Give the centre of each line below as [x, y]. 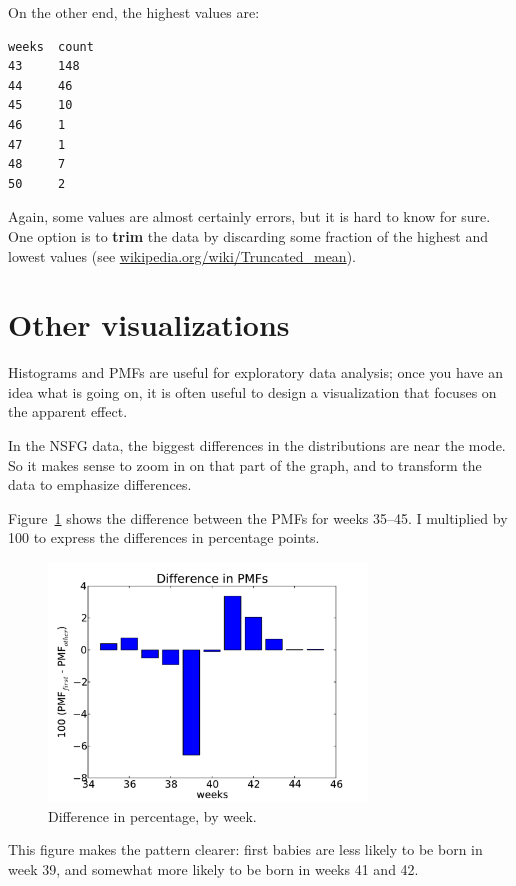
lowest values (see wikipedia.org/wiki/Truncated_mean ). [182, 255]
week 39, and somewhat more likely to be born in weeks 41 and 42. [213, 868]
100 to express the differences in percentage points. [164, 537]
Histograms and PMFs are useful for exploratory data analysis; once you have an [255, 372]
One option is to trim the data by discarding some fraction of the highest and [248, 235]
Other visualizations [149, 324]
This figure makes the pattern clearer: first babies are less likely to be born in [245, 849]
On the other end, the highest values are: [134, 12]
